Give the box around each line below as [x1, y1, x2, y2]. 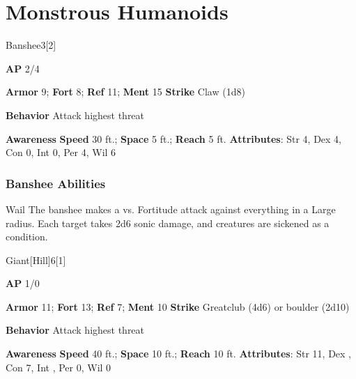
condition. [6, 229, 48, 244]
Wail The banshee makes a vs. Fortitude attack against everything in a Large [6, 201, 336, 216]
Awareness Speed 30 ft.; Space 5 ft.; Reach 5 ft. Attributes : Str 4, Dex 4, [6, 131, 342, 146]
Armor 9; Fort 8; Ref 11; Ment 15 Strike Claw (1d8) [6, 84, 245, 99]
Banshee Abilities [6, 174, 106, 192]
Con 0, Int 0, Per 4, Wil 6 [6, 145, 116, 160]
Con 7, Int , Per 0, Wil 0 [6, 359, 111, 374]
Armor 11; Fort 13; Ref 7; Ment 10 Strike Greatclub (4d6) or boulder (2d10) [6, 299, 350, 314]
